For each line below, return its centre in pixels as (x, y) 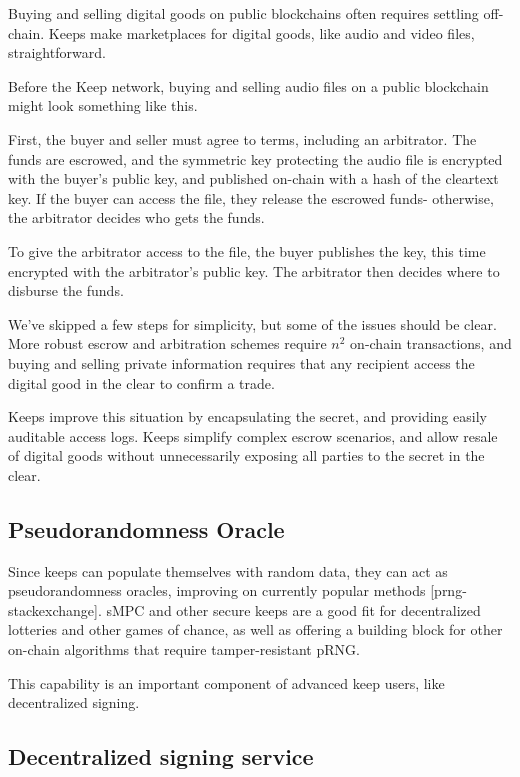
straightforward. (57, 52)
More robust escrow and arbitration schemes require (167, 343)
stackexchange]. (55, 609)
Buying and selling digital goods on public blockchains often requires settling (243, 13)
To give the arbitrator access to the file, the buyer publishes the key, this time (247, 250)
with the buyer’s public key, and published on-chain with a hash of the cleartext (253, 178)
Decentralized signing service (161, 756)
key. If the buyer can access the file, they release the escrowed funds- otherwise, (251, 197)
